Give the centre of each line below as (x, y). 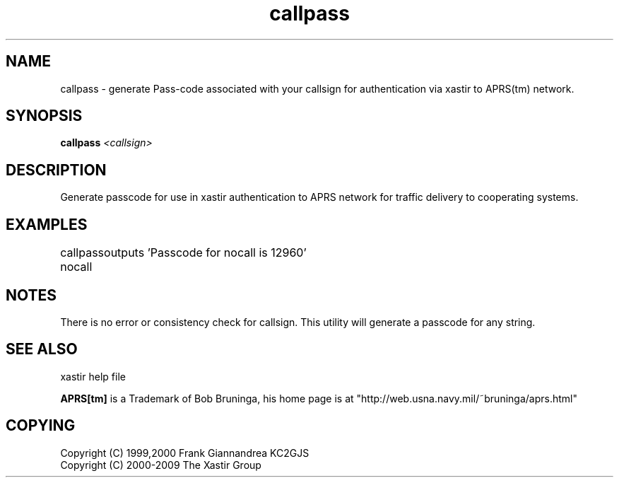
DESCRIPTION (56, 170)
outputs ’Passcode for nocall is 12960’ (205, 253)
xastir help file (93, 376)
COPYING (41, 426)
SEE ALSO (42, 349)
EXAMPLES (47, 224)
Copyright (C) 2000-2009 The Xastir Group (161, 465)
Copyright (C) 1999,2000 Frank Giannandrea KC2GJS (185, 453)
